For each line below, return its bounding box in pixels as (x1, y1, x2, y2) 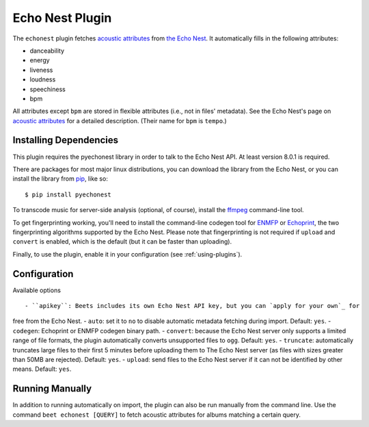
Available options (12, 286, 61, 294)
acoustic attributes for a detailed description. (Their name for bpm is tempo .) (12, 116, 227, 125)
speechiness (29, 85, 66, 93)
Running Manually (12, 383, 92, 395)
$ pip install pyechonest (25, 190, 112, 198)
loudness (29, 75, 56, 83)
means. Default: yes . (12, 365, 72, 373)
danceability (29, 47, 65, 55)
